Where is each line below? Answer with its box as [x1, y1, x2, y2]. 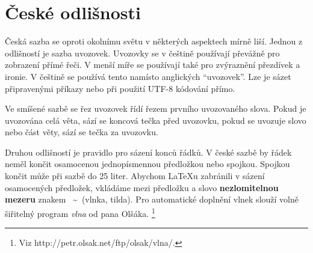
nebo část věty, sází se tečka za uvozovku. [5, 126, 158, 138]
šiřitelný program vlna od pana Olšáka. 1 [5, 205, 155, 219]
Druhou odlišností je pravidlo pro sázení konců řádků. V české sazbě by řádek [5, 145, 292, 158]
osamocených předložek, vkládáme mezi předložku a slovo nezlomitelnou [5, 181, 279, 194]
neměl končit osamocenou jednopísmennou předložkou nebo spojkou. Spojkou [5, 157, 290, 170]
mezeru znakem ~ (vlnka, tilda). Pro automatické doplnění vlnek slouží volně [5, 193, 299, 206]
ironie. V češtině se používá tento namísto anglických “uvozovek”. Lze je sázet [5, 70, 291, 82]
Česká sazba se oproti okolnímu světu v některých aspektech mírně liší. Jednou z [5, 35, 303, 47]
